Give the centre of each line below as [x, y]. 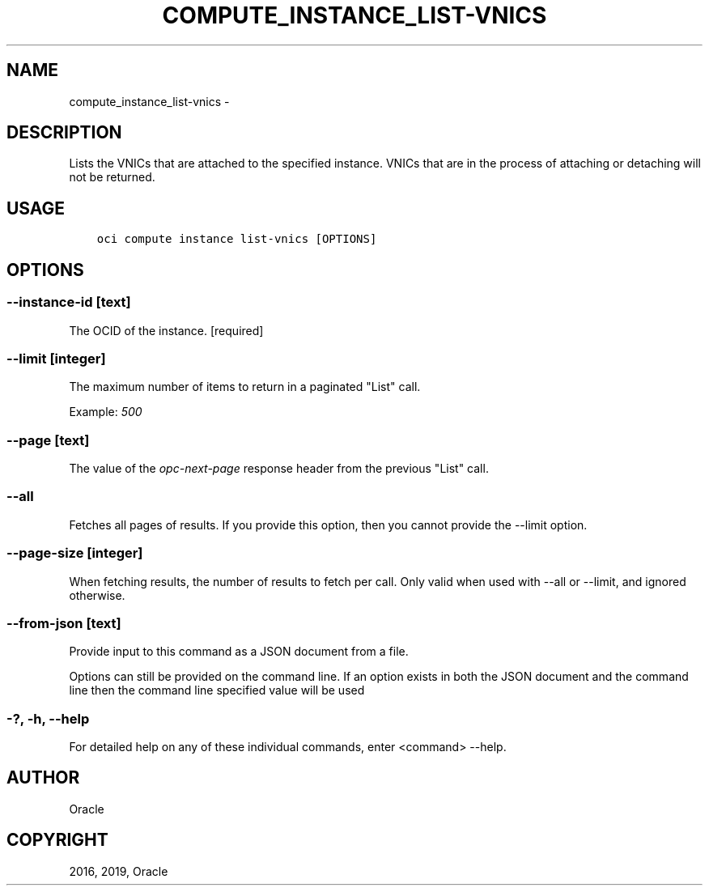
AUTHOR [43, 778]
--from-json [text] [64, 623]
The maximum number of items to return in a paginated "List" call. [245, 387]
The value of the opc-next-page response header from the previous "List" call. [279, 468]
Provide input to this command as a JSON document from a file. [239, 652]
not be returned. [112, 177]
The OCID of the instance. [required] [166, 330]
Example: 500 [106, 412]
